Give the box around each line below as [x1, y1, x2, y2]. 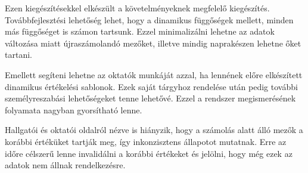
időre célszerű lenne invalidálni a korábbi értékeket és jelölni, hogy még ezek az [5, 147, 293, 159]
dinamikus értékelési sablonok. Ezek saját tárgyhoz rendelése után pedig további [5, 80, 298, 92]
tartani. [5, 48, 32, 61]
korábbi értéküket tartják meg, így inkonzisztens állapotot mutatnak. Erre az [5, 135, 287, 147]
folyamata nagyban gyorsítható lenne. [5, 103, 142, 116]
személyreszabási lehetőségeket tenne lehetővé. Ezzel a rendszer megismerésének [5, 92, 296, 104]
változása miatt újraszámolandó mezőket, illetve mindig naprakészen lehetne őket [5, 36, 301, 49]
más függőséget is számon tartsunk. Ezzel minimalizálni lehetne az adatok [5, 25, 275, 38]
